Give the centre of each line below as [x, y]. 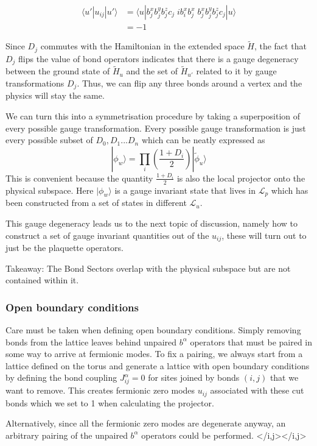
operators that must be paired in [251, 342]
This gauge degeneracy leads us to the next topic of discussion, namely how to [152, 223]
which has [290, 190]
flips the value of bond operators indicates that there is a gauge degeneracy [158, 58]
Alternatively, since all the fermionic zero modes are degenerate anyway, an [146, 423]
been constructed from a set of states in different [96, 203]
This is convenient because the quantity [79, 178]
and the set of [152, 71]
